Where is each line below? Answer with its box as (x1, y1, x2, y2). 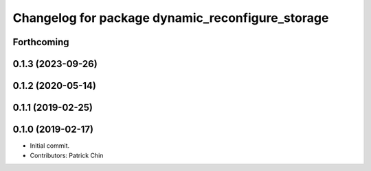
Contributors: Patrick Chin (30, 151, 104, 159)
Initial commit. (30, 142, 70, 150)
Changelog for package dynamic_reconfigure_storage (12, 10, 329, 25)
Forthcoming (12, 36, 69, 48)
